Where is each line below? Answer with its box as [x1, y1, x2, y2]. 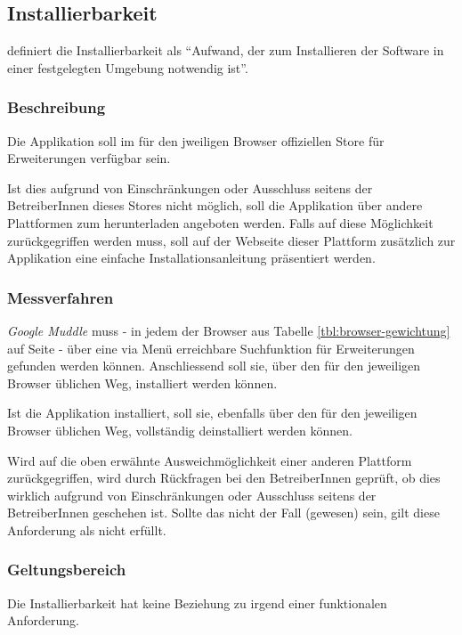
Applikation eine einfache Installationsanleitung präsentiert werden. [7, 248, 376, 267]
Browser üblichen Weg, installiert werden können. [7, 373, 278, 392]
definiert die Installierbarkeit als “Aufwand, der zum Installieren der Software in [7, 41, 444, 60]
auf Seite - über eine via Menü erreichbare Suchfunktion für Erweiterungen [7, 338, 415, 357]
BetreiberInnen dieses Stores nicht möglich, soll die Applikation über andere [7, 196, 423, 215]
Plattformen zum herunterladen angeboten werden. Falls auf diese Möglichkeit [7, 213, 434, 232]
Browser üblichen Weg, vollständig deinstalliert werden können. [7, 420, 353, 439]
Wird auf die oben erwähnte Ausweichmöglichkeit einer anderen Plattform [7, 451, 412, 469]
